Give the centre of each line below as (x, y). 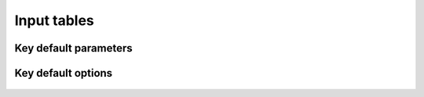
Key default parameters (73, 48)
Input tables (54, 20)
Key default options (64, 73)
